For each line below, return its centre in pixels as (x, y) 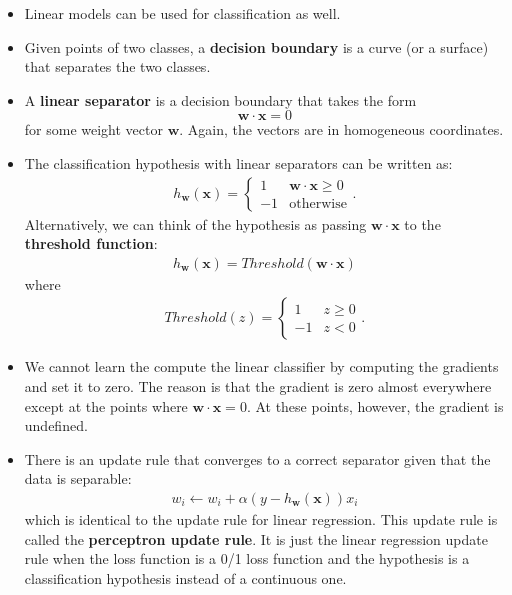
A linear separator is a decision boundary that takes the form (220, 99)
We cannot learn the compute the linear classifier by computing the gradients (261, 366)
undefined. (56, 425)
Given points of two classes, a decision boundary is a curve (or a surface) (256, 46)
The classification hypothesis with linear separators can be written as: (238, 162)
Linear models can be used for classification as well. (182, 13)
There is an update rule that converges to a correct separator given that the (257, 458)
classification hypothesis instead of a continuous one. (185, 577)
